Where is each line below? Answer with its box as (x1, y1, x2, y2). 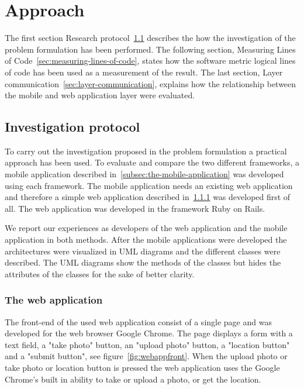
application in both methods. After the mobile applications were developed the (5, 233, 287, 246)
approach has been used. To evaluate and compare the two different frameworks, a (5, 156, 299, 168)
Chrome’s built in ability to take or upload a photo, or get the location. (5, 373, 261, 385)
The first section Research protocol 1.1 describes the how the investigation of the (5, 32, 296, 44)
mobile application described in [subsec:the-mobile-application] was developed (5, 168, 284, 180)
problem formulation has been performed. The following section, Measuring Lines (5, 43, 296, 55)
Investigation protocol (5, 118, 140, 136)
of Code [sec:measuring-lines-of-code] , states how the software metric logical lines (5, 54, 296, 67)
